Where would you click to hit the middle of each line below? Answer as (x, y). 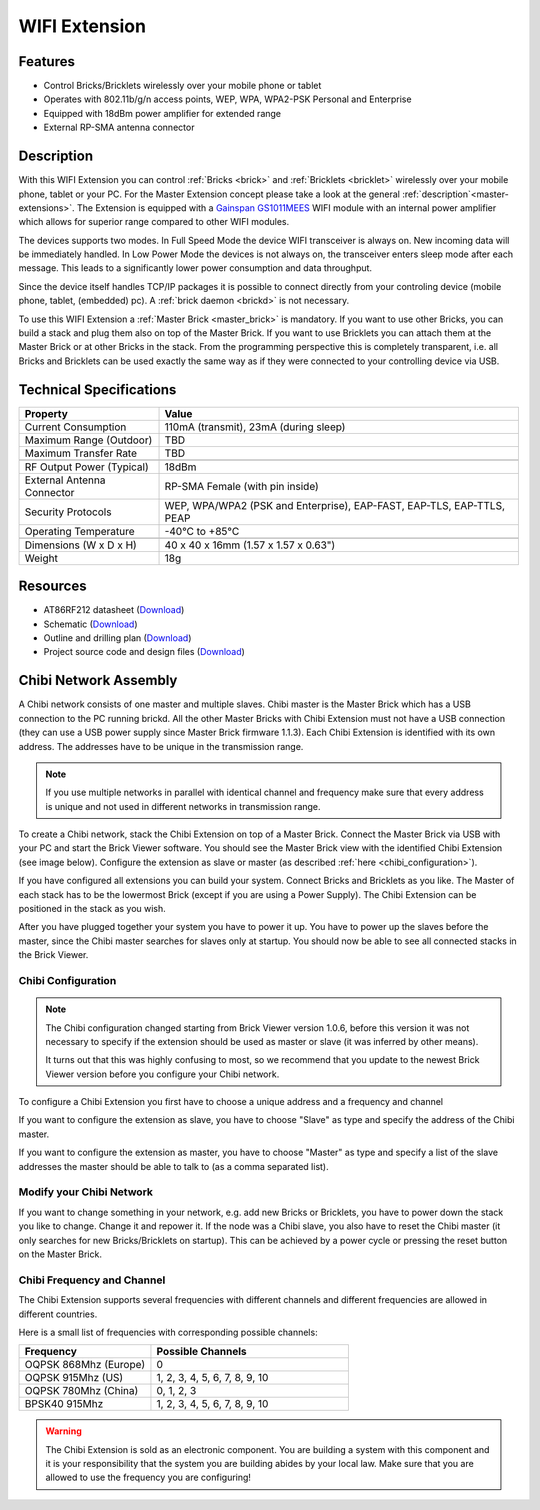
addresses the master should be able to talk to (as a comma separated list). (173, 1166)
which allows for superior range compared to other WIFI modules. (154, 222)
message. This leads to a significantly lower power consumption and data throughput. (195, 268)
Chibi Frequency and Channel (92, 1280)
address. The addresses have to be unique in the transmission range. (161, 746)
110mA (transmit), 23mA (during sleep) (255, 427)
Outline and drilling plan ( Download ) (117, 638)
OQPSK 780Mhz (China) (81, 1391)
